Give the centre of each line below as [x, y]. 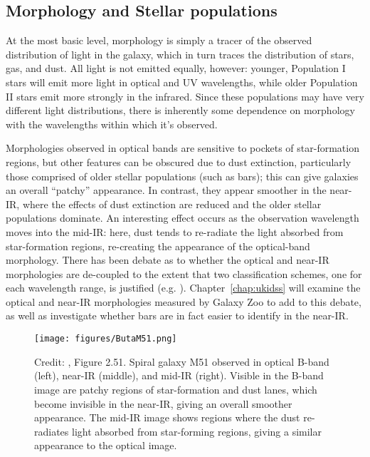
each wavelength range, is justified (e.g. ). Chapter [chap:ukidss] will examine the [183, 288]
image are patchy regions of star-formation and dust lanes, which [176, 389]
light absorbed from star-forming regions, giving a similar [197, 431]
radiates [52, 431]
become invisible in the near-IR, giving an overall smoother [163, 403]
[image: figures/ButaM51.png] [106, 339]
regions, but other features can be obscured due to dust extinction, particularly [179, 161]
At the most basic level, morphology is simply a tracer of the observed [159, 40]
